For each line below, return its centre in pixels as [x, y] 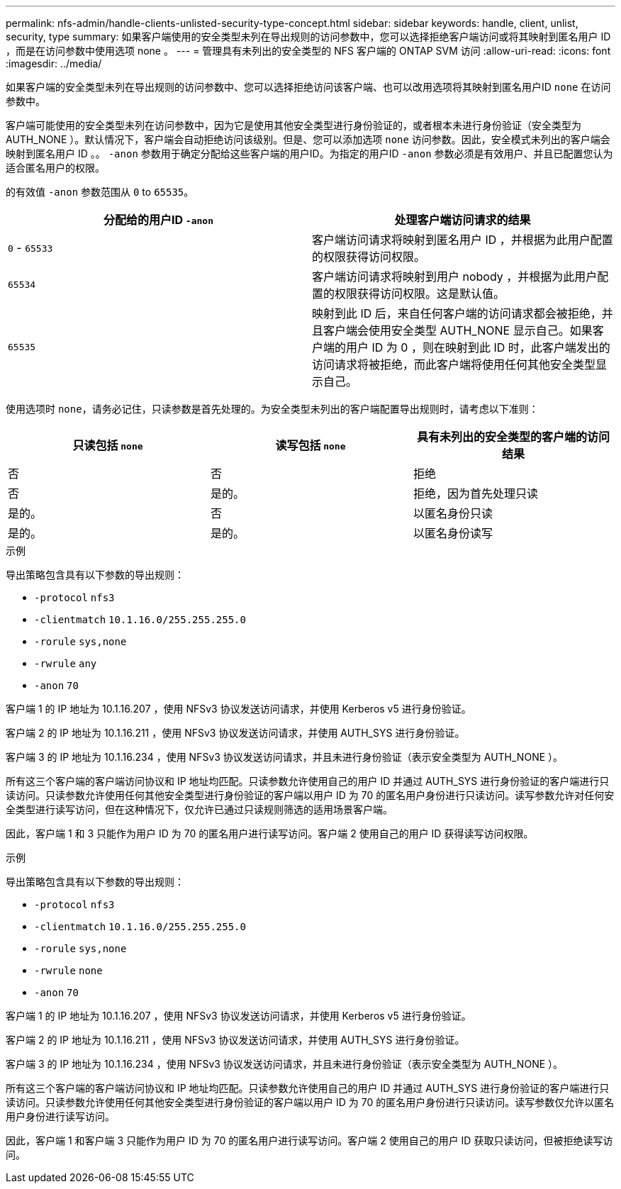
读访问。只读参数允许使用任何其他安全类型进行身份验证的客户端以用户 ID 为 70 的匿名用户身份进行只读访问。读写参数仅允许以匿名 [310, 1102]
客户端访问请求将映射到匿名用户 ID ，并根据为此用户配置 [463, 240]
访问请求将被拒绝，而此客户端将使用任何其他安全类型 [454, 364]
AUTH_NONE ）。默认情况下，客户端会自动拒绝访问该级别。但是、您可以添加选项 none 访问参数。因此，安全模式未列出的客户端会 [308, 139]
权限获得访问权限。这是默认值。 [420, 294]
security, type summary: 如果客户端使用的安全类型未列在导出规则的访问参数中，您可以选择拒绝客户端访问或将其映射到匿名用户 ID [308, 37]
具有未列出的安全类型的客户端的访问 [513, 437]
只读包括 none [108, 445]
